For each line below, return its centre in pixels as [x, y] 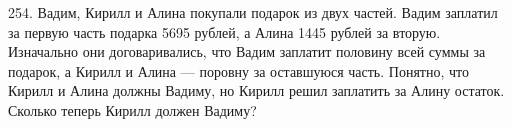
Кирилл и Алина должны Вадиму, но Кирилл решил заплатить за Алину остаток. [256, 90]
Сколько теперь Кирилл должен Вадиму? [132, 109]
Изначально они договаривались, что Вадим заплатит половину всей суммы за [247, 51]
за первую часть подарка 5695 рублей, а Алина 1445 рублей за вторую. [224, 31]
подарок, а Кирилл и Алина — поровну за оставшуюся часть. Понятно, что [238, 70]
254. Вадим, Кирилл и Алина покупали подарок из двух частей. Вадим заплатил [253, 12]
